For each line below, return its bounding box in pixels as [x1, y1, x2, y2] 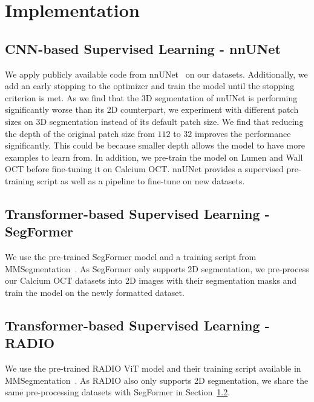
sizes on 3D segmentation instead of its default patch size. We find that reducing [5, 115, 304, 127]
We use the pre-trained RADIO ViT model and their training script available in [5, 362, 301, 375]
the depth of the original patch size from [5, 127, 155, 139]
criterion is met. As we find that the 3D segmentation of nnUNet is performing [5, 91, 298, 104]
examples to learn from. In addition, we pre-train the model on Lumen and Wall [5, 150, 303, 163]
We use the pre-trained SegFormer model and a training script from [5, 250, 257, 263]
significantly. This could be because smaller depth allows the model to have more [5, 139, 305, 152]
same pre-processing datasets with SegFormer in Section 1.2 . [5, 386, 231, 398]
